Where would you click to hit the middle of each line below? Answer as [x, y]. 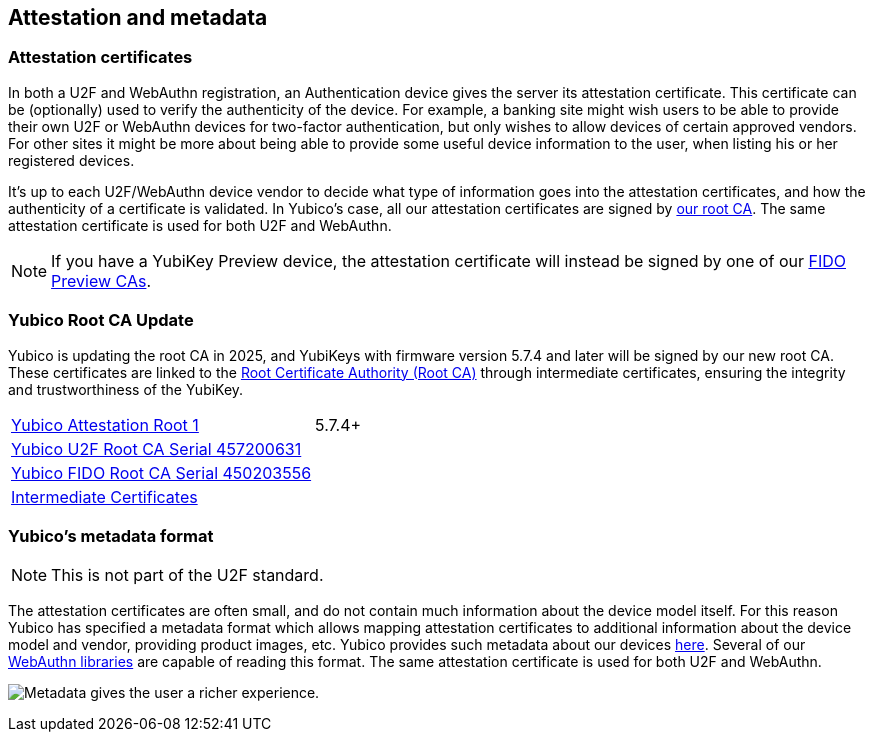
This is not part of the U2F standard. [187, 575]
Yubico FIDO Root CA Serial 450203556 [161, 472]
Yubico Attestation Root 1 [105, 424]
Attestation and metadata [138, 17]
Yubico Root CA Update [101, 320]
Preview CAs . [101, 280]
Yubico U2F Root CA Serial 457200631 [156, 448]
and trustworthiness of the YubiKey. [126, 389]
